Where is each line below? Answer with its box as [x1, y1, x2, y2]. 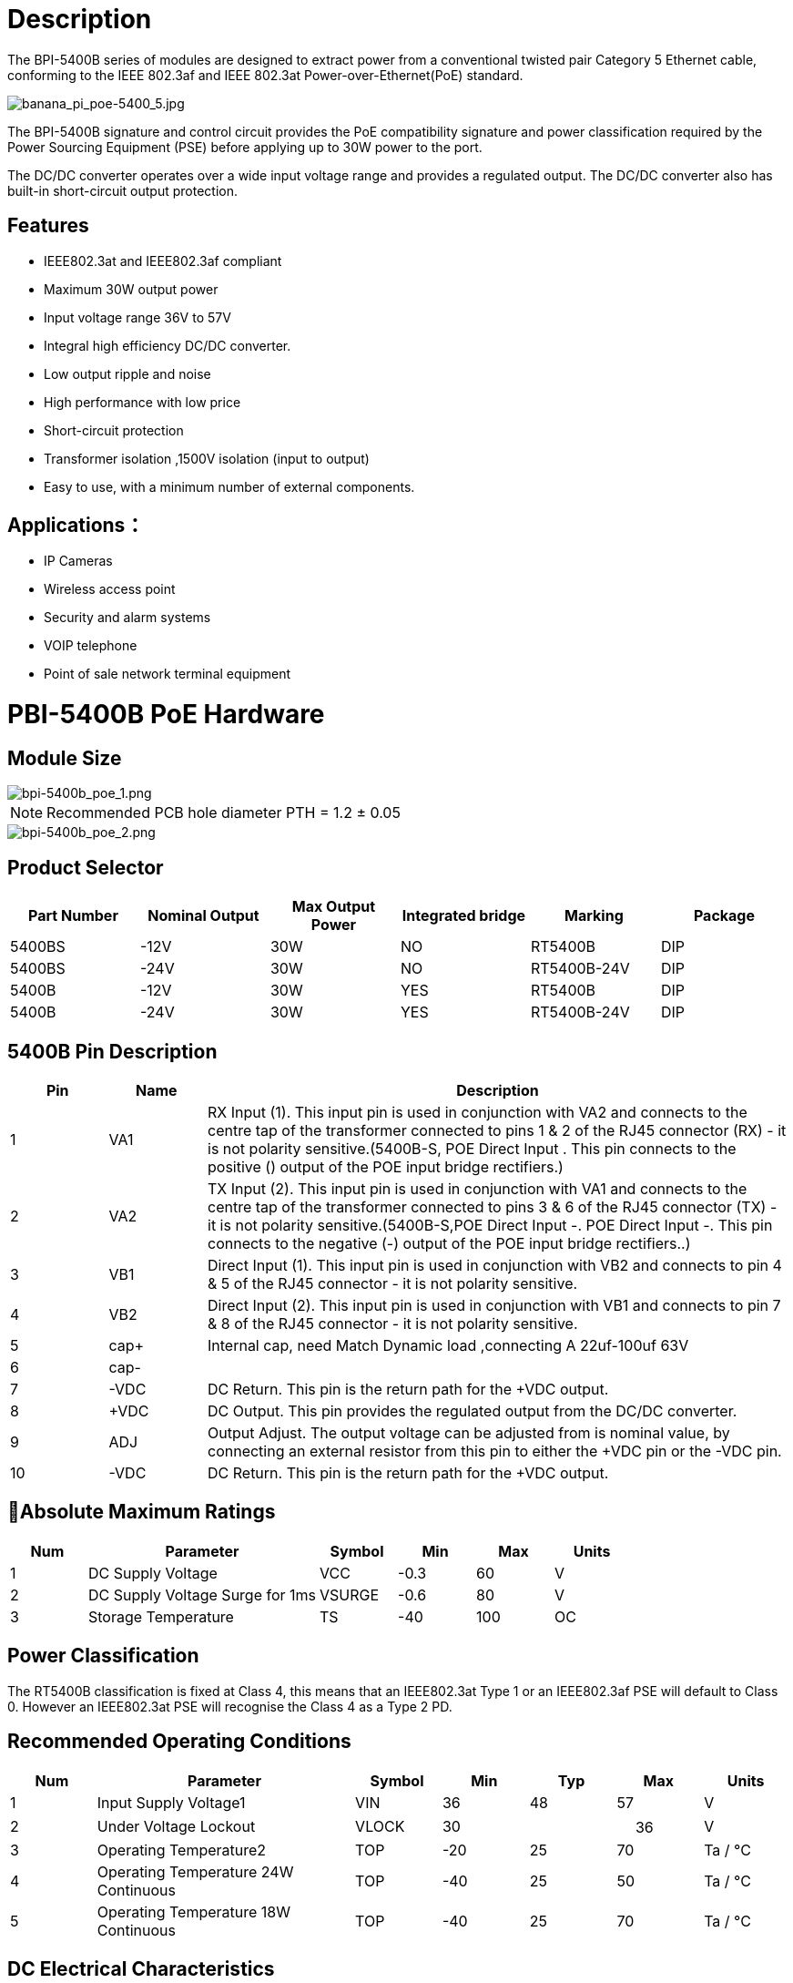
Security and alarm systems [44, 609, 211, 626]
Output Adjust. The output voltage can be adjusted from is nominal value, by [208, 1424, 730, 1443]
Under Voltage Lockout [97, 1816, 256, 1835]
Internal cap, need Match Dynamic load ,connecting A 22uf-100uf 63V [208, 1336, 689, 1355]
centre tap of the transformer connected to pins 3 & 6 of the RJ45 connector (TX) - [208, 1198, 778, 1217]
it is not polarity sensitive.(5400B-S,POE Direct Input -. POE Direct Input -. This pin [208, 1216, 773, 1235]
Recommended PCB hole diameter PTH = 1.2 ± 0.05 [46, 803, 401, 823]
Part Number [28, 906, 118, 925]
